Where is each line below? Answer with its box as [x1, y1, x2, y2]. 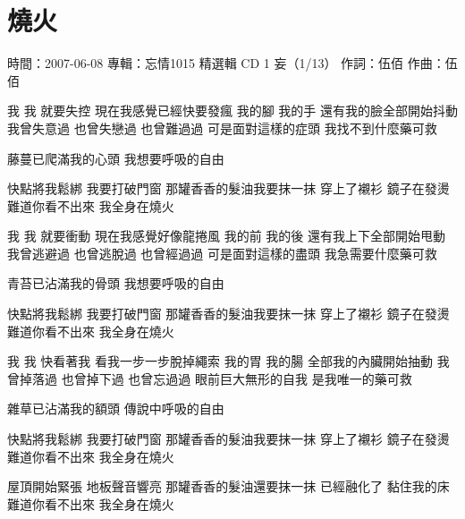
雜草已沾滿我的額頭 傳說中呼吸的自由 [7, 399, 224, 418]
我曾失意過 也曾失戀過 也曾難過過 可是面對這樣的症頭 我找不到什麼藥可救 [7, 118, 437, 137]
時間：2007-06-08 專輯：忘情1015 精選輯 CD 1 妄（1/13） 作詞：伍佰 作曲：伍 [7, 54, 458, 72]
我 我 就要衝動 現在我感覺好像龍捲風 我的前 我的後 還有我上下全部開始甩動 [7, 226, 445, 245]
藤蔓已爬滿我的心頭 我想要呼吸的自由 [7, 149, 224, 167]
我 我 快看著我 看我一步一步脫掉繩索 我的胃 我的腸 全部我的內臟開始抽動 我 [7, 352, 450, 370]
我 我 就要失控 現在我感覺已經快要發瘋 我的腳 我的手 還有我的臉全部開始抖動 [7, 101, 458, 120]
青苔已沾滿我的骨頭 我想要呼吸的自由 [7, 274, 224, 293]
